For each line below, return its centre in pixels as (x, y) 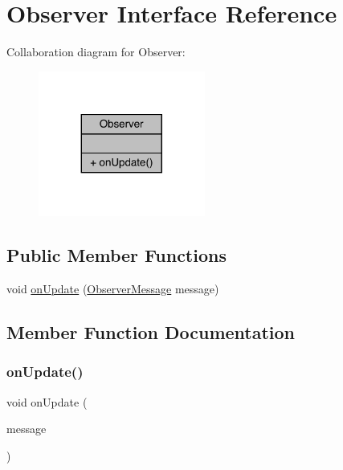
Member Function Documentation (151, 331)
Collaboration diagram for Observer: (96, 52)
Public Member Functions (116, 255)
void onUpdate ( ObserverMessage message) (113, 288)
